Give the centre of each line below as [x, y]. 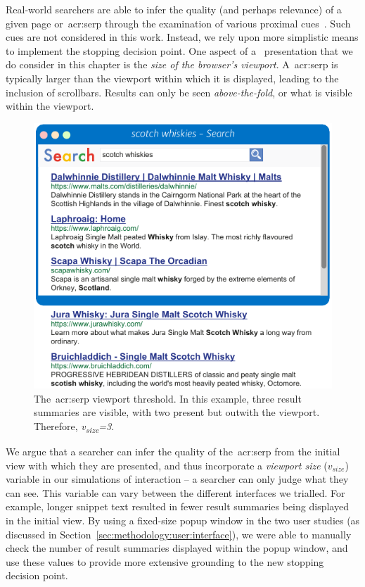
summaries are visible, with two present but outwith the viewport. [177, 412]
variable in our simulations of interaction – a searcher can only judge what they [177, 479]
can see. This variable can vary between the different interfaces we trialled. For [175, 492]
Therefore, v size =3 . [74, 427]
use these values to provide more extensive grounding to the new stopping [165, 561]
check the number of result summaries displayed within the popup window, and [177, 548]
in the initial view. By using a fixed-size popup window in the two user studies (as [183, 520]
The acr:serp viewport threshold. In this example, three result [168, 398]
